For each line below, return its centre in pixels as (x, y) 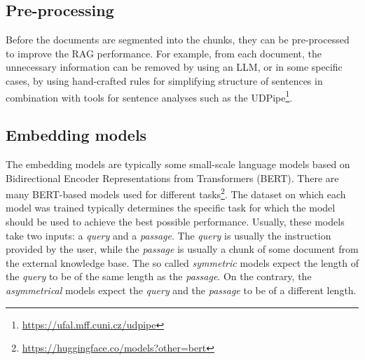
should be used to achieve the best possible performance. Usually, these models (175, 222)
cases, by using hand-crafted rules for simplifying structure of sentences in (164, 80)
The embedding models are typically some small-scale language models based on (178, 164)
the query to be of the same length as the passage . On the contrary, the (159, 276)
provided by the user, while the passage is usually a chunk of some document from (182, 249)
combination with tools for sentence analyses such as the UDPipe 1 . (149, 96)
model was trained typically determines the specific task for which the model (171, 208)
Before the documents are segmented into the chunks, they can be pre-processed (178, 40)
